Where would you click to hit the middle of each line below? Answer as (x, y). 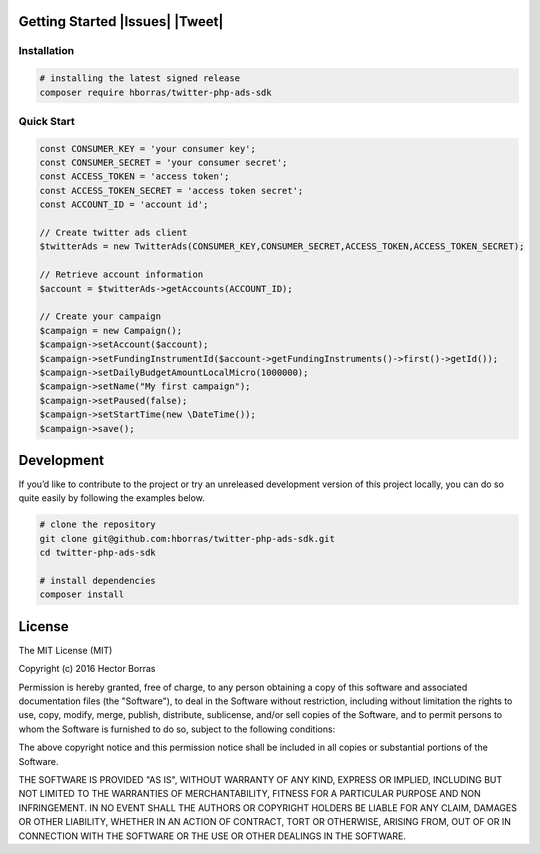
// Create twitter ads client (113, 233)
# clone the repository (98, 524)
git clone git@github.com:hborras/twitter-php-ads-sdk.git (187, 538)
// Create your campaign (100, 316)
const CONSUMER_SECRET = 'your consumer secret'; (163, 163)
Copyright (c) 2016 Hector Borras (87, 669)
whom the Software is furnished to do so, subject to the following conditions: (177, 729)
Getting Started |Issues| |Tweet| (121, 21)
